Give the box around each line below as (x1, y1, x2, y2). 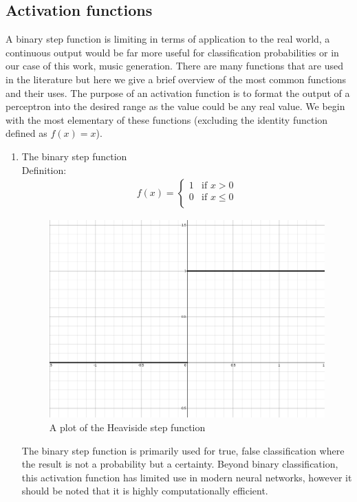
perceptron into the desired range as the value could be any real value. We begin (6, 99, 345, 113)
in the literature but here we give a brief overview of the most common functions (6, 72, 346, 86)
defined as (6, 126, 47, 140)
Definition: (21, 162, 67, 177)
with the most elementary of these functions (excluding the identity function (6, 112, 328, 127)
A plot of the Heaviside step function (49, 420, 206, 435)
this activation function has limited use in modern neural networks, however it (21, 470, 352, 484)
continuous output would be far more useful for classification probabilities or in (6, 45, 339, 59)
